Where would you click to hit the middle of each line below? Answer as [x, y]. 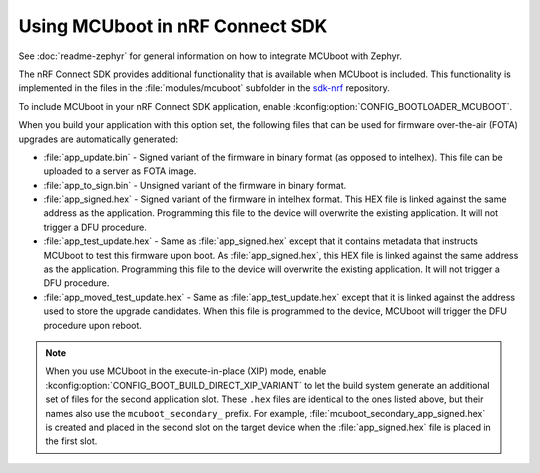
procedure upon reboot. [92, 325]
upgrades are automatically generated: [98, 139]
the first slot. [71, 441]
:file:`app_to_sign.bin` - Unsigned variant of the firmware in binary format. [195, 185]
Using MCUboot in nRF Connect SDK [173, 26]
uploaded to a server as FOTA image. [120, 171]
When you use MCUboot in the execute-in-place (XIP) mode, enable [186, 371]
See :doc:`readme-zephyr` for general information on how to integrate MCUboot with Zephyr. [210, 56]
